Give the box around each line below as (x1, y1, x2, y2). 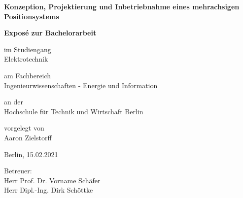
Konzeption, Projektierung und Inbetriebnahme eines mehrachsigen (4, 1, 240, 11)
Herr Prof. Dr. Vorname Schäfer (4, 175, 101, 185)
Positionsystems (4, 11, 59, 21)
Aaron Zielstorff (4, 132, 52, 142)
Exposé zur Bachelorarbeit (4, 28, 97, 38)
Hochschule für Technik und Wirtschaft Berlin (4, 106, 143, 116)
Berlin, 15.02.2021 (4, 149, 58, 159)
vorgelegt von (4, 123, 44, 133)
